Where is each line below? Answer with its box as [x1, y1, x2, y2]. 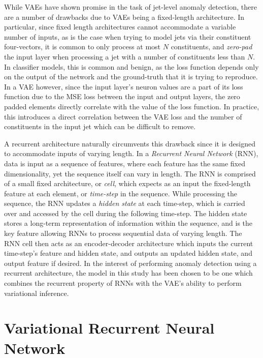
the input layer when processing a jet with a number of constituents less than [4, 51, 245, 62]
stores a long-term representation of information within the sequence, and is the [4, 218, 253, 228]
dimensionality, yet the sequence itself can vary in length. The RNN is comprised [4, 168, 256, 178]
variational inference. [4, 287, 69, 298]
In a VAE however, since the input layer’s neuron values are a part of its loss [4, 81, 243, 92]
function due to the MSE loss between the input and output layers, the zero [4, 91, 240, 102]
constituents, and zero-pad [171, 41, 252, 52]
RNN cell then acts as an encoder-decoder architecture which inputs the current [4, 237, 253, 248]
